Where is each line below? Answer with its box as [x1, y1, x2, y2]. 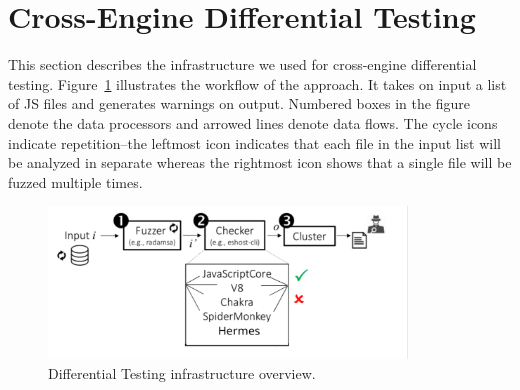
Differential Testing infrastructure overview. [48, 362, 316, 383]
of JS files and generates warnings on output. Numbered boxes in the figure [8, 93, 470, 114]
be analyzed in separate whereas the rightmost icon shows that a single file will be [8, 152, 512, 173]
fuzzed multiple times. [8, 171, 143, 192]
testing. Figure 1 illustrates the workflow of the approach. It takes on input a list [8, 73, 507, 94]
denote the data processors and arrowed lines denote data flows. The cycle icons [8, 112, 498, 133]
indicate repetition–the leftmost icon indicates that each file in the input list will [8, 132, 502, 153]
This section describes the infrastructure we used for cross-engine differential [8, 54, 477, 75]
